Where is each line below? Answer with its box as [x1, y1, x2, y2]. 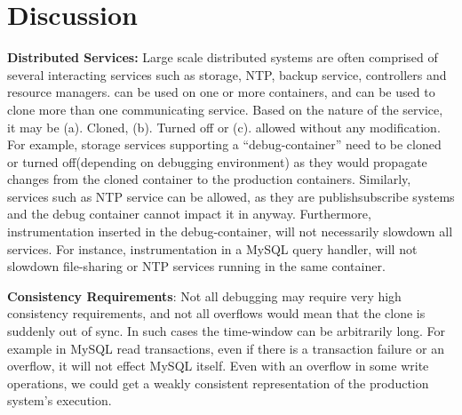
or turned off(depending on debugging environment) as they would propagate [7, 152, 427, 171]
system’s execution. [7, 391, 112, 410]
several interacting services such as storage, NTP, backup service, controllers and [7, 65, 447, 84]
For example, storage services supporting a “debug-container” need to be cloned [7, 135, 442, 154]
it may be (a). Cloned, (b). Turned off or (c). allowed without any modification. [7, 117, 441, 136]
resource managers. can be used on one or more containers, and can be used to [7, 83, 435, 101]
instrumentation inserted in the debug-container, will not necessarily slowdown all [7, 222, 453, 241]
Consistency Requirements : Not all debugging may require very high [7, 286, 402, 305]
